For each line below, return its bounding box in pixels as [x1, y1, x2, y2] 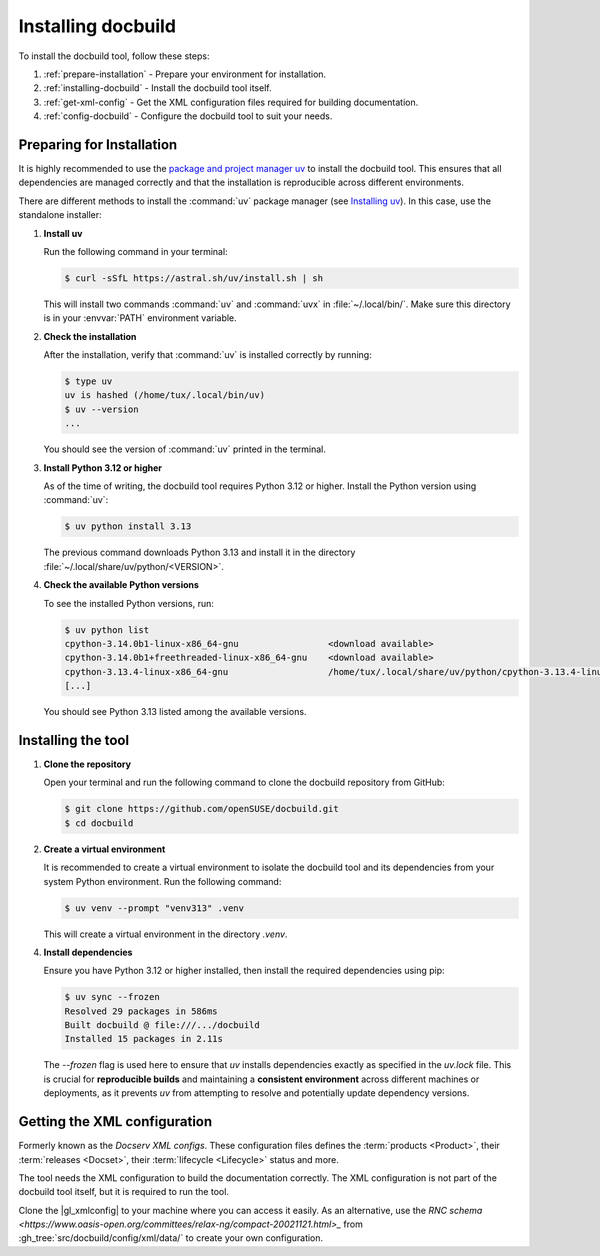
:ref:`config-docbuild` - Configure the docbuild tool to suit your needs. [43, 110, 333, 122]
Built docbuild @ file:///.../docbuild [64, 1020, 260, 1031]
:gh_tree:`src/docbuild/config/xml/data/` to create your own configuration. [18, 1232, 324, 1244]
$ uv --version [64, 403, 139, 415]
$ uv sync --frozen [64, 991, 160, 1003]
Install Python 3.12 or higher [43, 461, 162, 474]
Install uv [43, 227, 83, 239]
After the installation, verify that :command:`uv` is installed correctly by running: [43, 349, 372, 361]
